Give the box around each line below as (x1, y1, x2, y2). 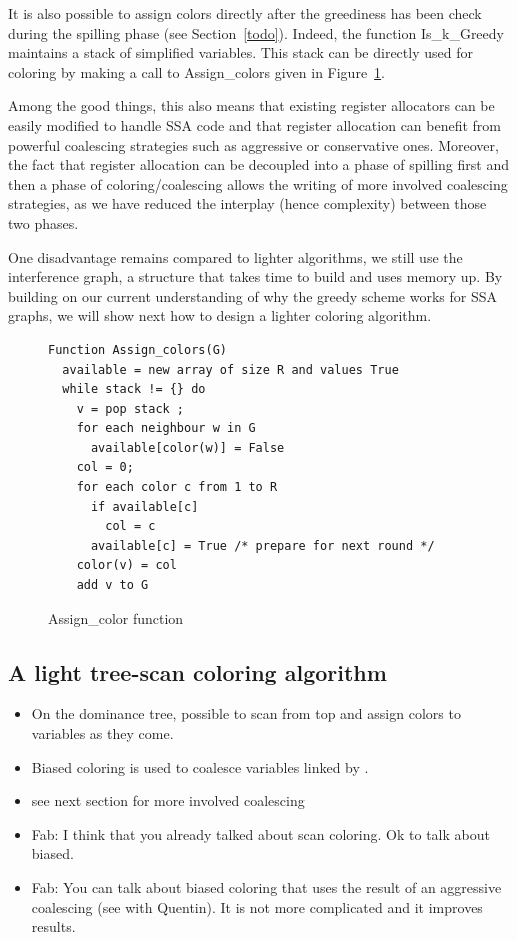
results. (31, 916, 76, 937)
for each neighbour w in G (76, 421, 256, 436)
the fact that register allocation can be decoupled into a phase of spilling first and (8, 154, 509, 175)
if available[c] (90, 499, 199, 514)
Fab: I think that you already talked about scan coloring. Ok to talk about (31, 823, 490, 844)
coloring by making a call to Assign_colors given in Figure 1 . (8, 61, 386, 82)
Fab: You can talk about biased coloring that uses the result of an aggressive (31, 876, 502, 897)
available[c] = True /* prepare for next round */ (90, 538, 435, 553)
